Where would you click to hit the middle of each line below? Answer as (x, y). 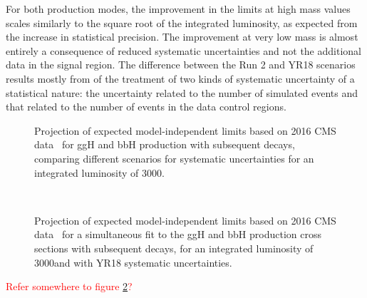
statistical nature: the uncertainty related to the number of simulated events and (182, 92)
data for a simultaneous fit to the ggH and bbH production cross (178, 234)
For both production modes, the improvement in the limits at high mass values (178, 9)
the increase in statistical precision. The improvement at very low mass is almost (182, 37)
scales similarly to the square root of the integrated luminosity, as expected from (182, 22)
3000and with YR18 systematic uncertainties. (133, 262)
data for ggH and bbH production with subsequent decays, (165, 144)
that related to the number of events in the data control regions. (146, 107)
